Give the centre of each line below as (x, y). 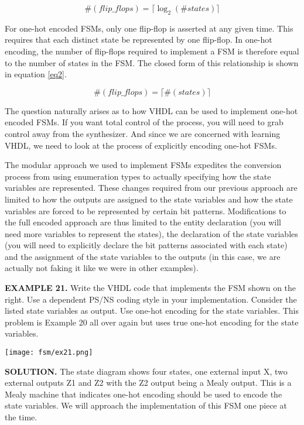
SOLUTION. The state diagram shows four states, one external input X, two (146, 371)
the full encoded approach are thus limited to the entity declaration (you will (143, 222)
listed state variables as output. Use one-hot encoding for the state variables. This (152, 311)
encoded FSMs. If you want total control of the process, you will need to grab (144, 122)
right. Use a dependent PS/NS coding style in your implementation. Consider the (151, 299)
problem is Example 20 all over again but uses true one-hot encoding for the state (152, 322)
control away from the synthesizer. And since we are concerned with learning (143, 133)
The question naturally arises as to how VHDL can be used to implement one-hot (151, 110)
